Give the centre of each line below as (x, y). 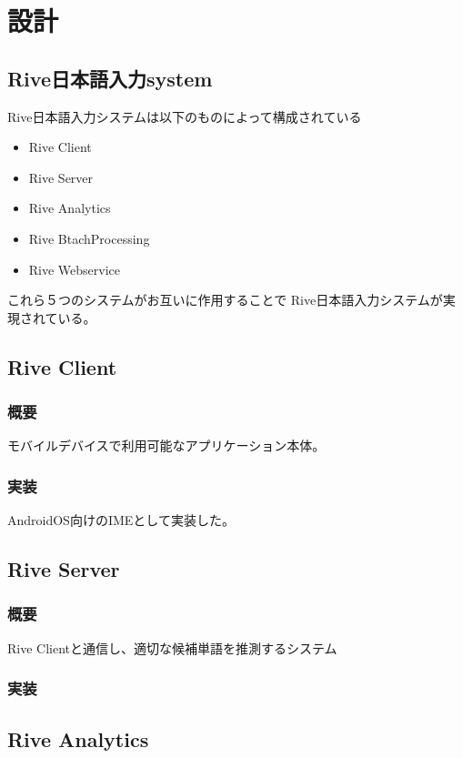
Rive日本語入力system (110, 78)
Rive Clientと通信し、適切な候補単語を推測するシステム (172, 647)
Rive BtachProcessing (89, 238)
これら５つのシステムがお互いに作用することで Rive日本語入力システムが (225, 300)
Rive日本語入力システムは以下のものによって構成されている (185, 116)
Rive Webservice (75, 269)
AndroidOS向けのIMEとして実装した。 (121, 520)
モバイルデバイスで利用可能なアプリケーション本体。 (166, 445)
